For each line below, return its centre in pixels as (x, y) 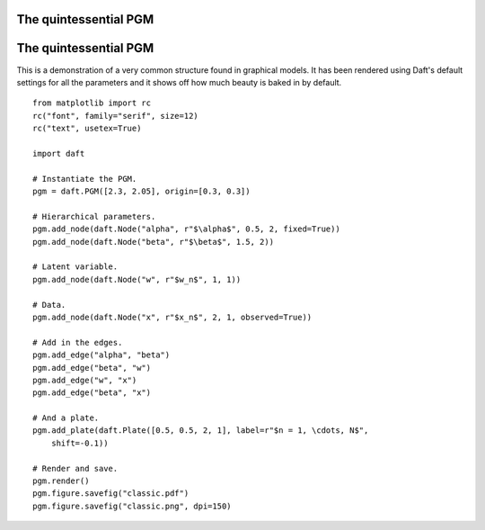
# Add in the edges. (78, 342)
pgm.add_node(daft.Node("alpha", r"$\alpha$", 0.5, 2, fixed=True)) (186, 229)
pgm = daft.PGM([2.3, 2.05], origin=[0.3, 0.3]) (141, 192)
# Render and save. (75, 468)
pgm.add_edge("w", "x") (85, 380)
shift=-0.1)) (79, 443)
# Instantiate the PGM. (85, 179)
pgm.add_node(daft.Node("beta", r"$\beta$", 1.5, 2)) (153, 242)
